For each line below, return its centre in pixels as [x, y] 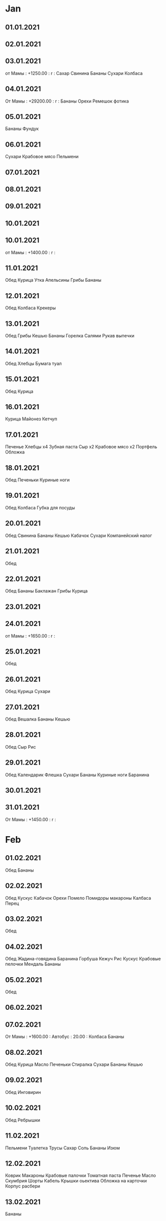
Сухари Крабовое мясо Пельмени [42, 157]
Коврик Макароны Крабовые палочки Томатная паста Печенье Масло [80, 1175]
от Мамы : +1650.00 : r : [30, 636]
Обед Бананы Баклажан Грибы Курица [46, 591]
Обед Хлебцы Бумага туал [33, 363]
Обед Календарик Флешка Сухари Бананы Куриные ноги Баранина [77, 775]
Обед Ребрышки [23, 1120]
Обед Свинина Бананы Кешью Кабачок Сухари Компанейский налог [79, 535]
